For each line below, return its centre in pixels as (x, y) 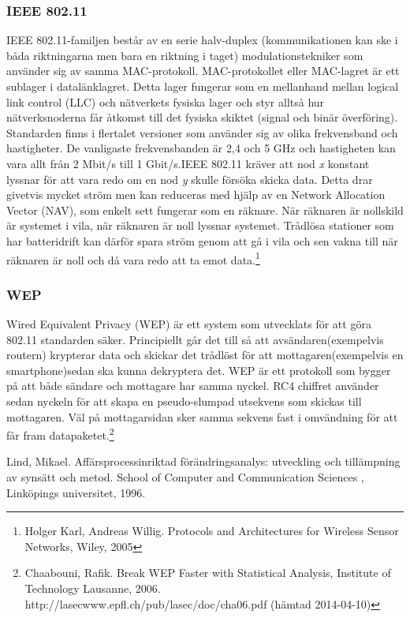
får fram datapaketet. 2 (60, 434)
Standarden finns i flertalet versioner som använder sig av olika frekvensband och (202, 132)
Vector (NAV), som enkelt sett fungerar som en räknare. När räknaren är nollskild (205, 210)
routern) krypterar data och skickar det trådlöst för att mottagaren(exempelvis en (205, 355)
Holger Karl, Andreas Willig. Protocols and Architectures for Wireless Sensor (212, 531)
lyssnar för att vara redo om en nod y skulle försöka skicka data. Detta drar (190, 179)
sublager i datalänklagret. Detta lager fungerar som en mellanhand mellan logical (203, 86)
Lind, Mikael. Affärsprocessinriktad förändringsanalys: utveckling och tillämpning (203, 461)
